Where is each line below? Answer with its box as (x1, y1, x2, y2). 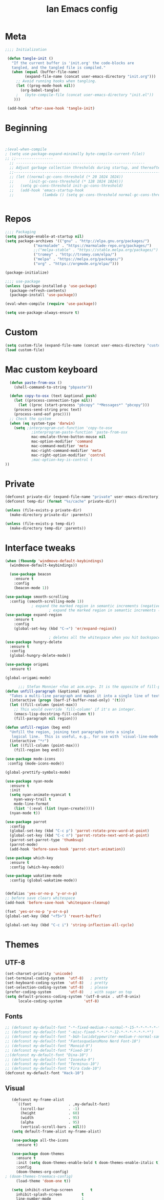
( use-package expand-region (5, 613, 62, 618)
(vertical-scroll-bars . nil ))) (20, 1125, 86, 1130)
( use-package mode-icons (5, 757, 56, 762)
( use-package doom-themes (11, 1151, 64, 1156)
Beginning (5, 122, 48, 133)
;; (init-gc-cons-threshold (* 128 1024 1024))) (9, 179, 123, 184)
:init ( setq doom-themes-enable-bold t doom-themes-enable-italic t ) (16, 1160, 161, 1165)
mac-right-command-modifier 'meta (31, 448, 102, 453)
